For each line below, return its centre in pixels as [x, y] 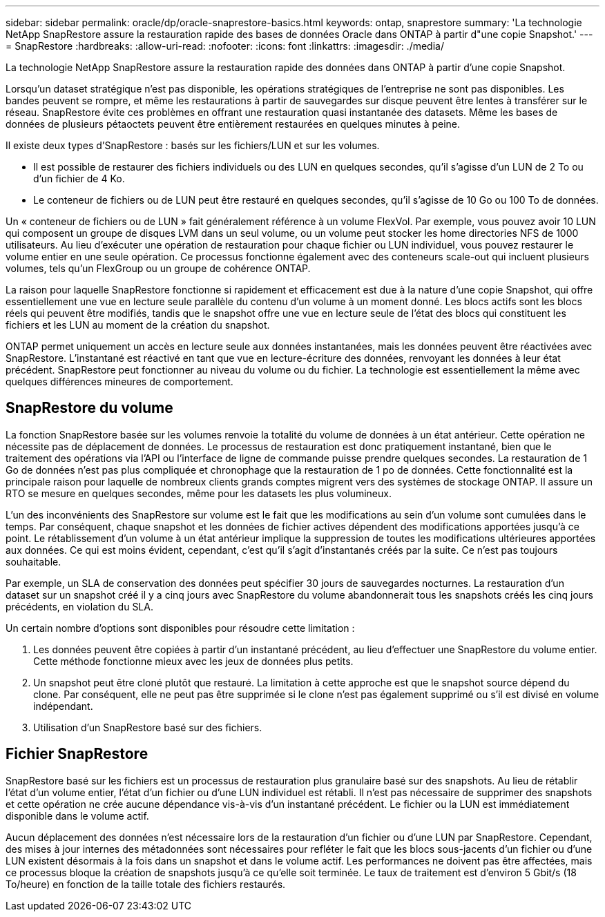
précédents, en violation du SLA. [79, 606]
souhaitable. [33, 561]
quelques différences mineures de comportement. [119, 382]
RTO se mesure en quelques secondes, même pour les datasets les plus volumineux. [199, 493]
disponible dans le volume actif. [77, 815]
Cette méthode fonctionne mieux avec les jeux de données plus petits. [193, 661]
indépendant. [63, 706]
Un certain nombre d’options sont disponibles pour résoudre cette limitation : [180, 628]
